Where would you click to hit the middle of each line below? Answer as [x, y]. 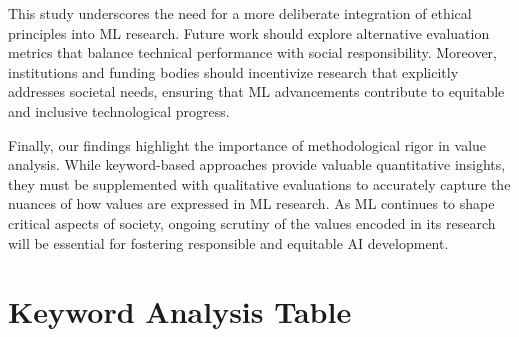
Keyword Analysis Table [180, 311]
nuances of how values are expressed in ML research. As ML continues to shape [251, 203]
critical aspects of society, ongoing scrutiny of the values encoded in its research [252, 222]
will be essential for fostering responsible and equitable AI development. [228, 242]
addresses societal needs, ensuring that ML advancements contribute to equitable [256, 91]
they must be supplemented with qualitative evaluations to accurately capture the [259, 183]
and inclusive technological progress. [119, 110]
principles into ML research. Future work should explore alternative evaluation [249, 32]
